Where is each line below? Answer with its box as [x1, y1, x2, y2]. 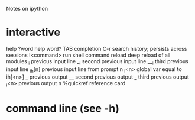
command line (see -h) [6, 102, 119, 115]
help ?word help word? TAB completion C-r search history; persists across [6, 45, 187, 52]
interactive [6, 26, 61, 39]
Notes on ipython [6, 5, 48, 12]
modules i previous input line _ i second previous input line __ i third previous [6, 57, 189, 66]
